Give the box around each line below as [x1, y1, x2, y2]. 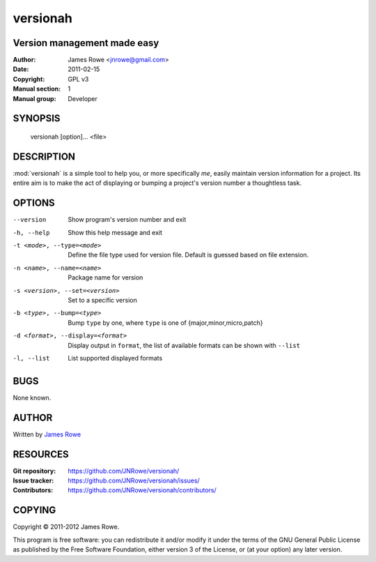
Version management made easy [13, 37, 159, 49]
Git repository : [13, 466, 56, 475]
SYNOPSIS [13, 112, 61, 125]
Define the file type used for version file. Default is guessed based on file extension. [68, 251, 309, 259]
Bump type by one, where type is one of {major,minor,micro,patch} [68, 318, 263, 327]
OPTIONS [13, 197, 55, 209]
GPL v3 [68, 75, 89, 83]
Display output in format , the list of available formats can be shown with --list [68, 341, 301, 349]
